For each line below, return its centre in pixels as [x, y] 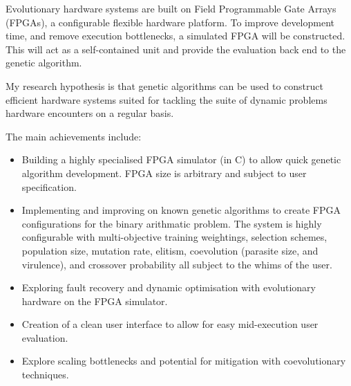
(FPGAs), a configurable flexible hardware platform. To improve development [170, 22]
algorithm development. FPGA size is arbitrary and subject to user [164, 173]
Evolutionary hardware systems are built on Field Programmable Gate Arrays [171, 8]
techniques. [45, 375]
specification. [49, 186]
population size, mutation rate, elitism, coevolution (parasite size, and [170, 250]
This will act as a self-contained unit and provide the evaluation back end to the [176, 49]
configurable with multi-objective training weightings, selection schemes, [174, 237]
